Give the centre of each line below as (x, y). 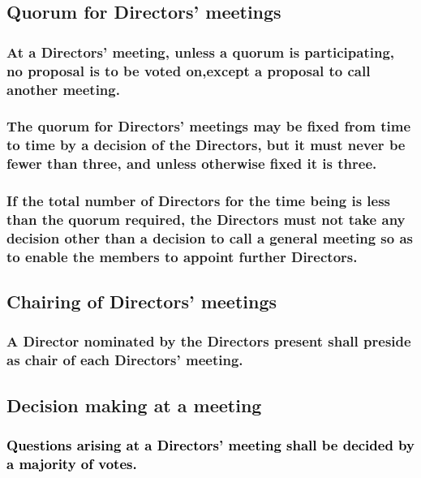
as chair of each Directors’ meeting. (125, 360)
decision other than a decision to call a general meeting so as (210, 237)
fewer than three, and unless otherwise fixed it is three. (192, 164)
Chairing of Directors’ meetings (142, 301)
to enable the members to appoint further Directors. (182, 256)
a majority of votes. (72, 463)
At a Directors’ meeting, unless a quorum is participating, (201, 52)
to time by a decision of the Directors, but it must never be (206, 145)
